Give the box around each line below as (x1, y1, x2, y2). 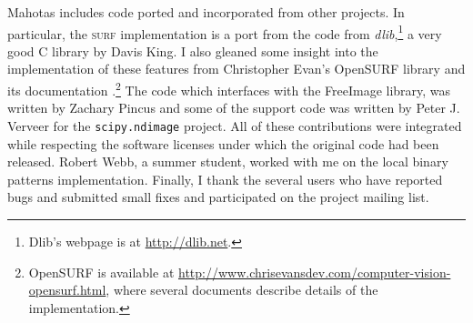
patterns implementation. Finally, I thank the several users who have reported (7, 169, 443, 188)
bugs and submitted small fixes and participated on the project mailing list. (7, 187, 429, 207)
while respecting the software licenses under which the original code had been (7, 134, 439, 153)
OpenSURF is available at (28, 262, 175, 281)
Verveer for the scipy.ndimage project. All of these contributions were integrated (7, 116, 462, 135)
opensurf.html (28, 280, 106, 299)
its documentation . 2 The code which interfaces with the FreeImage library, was (7, 78, 451, 99)
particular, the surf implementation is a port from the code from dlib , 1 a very (7, 21, 442, 43)
